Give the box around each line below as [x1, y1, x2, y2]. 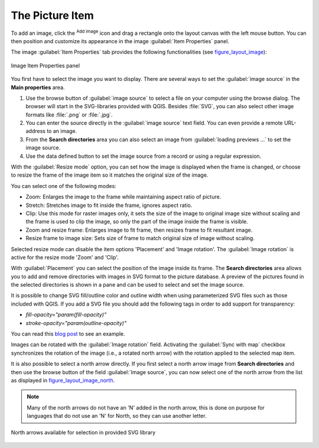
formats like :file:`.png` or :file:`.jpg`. [25, 111, 113, 118]
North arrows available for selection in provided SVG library [11, 428, 156, 436]
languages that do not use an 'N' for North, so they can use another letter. [27, 413, 207, 420]
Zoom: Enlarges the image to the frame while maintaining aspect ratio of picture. [25, 193, 222, 200]
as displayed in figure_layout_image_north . [11, 377, 115, 384]
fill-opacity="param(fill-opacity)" [25, 311, 107, 319]
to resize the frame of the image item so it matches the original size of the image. [11, 171, 209, 178]
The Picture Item [11, 9, 94, 22]
